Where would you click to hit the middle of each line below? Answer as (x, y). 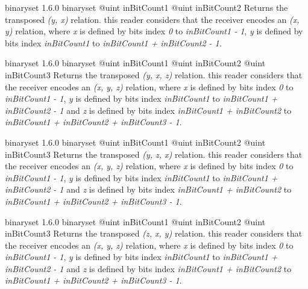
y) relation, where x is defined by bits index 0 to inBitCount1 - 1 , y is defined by (154, 31)
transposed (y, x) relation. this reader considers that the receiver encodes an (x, (152, 19)
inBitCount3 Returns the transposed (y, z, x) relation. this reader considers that (154, 154)
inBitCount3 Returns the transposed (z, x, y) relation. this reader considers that (154, 233)
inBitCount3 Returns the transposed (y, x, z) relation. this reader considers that (154, 74)
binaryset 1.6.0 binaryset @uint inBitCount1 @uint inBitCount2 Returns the (146, 7)
